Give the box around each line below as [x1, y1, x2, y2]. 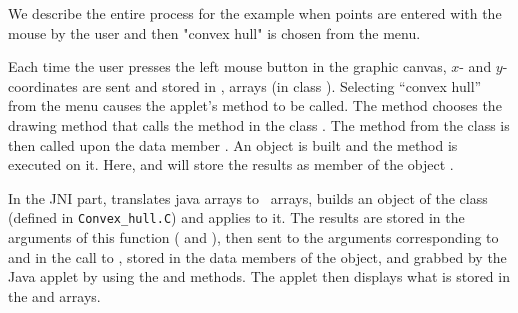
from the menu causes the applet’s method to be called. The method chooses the [8, 95, 502, 116]
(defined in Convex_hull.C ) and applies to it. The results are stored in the [8, 207, 465, 228]
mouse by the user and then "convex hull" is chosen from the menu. [8, 22, 421, 43]
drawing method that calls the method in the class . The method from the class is [8, 114, 510, 135]
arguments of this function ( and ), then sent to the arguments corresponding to [8, 227, 499, 247]
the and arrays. [8, 285, 101, 306]
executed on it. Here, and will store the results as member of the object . [8, 154, 454, 175]
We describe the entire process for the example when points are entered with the [8, 3, 502, 23]
